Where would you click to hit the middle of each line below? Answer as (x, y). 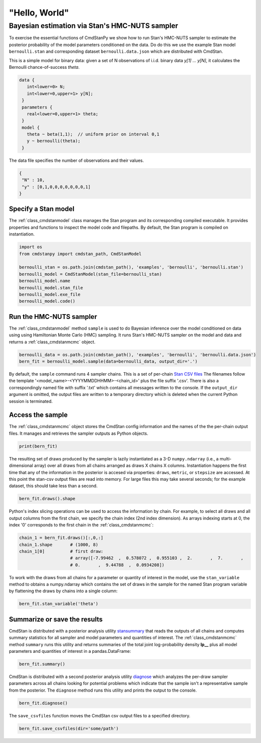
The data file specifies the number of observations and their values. (76, 160)
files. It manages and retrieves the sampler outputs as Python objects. (79, 433)
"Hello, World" (39, 13)
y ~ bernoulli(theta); (54, 141)
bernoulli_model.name (45, 281)
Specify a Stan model (42, 209)
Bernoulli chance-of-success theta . (44, 67)
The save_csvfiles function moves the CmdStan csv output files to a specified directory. (100, 715)
